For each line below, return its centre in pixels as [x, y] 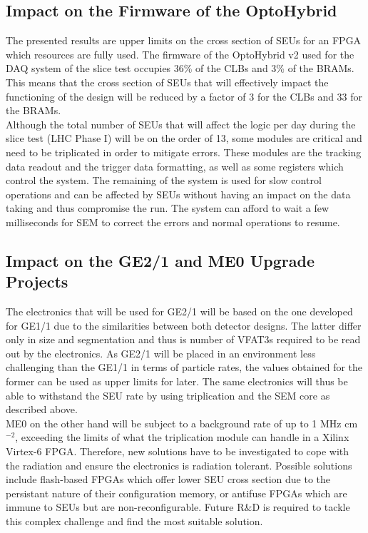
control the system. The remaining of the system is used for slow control [164, 180]
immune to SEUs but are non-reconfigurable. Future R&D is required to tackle [178, 507]
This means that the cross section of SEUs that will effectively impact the [167, 82]
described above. [42, 409]
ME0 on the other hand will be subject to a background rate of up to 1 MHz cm [182, 423]
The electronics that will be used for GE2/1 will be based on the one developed [179, 311]
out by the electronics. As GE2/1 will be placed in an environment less [161, 353]
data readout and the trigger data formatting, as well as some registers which [175, 166]
